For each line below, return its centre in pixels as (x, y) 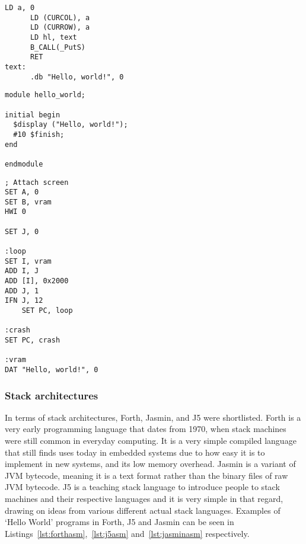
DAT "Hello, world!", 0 (52, 369)
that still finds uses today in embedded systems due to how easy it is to (135, 452)
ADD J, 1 (22, 291)
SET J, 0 (22, 231)
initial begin (33, 115)
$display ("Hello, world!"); (71, 125)
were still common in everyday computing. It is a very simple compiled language (151, 441)
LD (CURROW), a (60, 28)
